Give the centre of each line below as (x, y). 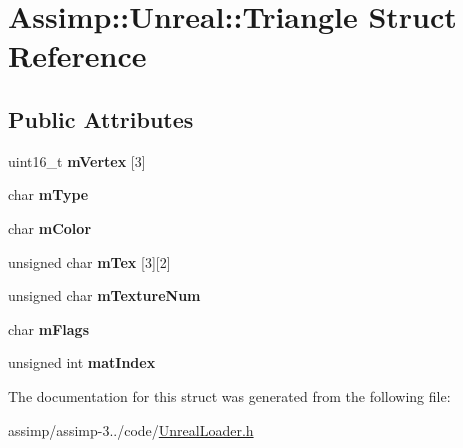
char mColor (50, 227)
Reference (77, 55)
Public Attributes (101, 118)
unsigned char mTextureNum (104, 295)
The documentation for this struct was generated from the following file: (229, 395)
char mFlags (49, 328)
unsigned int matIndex (82, 362)
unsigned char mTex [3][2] (89, 261)
